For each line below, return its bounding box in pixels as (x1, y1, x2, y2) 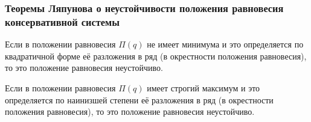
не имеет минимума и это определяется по (147, 38, 304, 50)
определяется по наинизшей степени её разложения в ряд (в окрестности (5, 93, 274, 106)
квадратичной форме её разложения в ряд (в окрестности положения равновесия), (5, 49, 307, 62)
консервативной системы (5, 14, 120, 29)
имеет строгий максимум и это (147, 81, 260, 94)
